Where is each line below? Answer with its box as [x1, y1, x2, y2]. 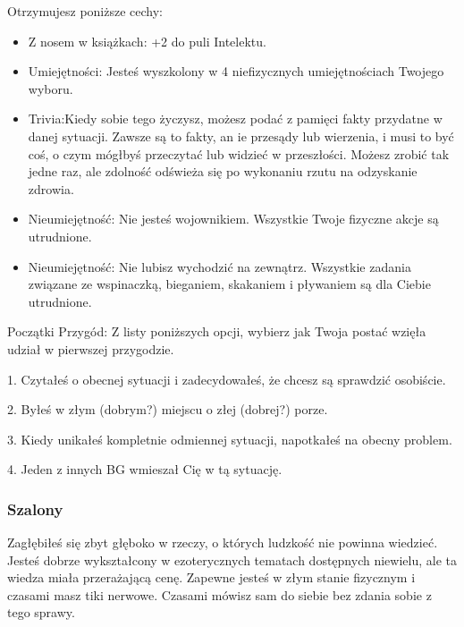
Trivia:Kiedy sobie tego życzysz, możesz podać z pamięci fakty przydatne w [28, 109, 443, 128]
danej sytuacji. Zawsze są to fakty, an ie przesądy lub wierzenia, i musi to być [28, 126, 454, 145]
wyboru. [28, 79, 73, 97]
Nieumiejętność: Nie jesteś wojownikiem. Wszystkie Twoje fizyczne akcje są [28, 209, 439, 228]
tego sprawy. [7, 603, 75, 622]
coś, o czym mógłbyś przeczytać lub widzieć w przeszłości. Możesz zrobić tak [28, 144, 450, 163]
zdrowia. [28, 179, 74, 198]
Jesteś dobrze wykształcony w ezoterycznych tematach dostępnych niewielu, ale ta [7, 550, 457, 569]
